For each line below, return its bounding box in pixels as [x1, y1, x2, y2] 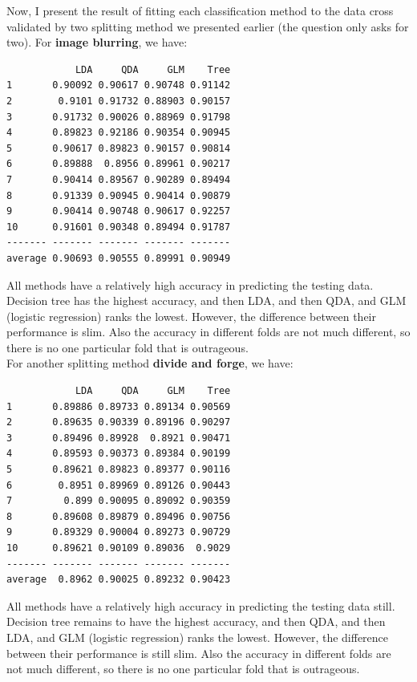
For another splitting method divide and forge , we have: [6, 355, 294, 371]
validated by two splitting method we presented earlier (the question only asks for [6, 18, 409, 35]
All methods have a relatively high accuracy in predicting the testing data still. [6, 597, 395, 614]
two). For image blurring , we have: [6, 34, 188, 51]
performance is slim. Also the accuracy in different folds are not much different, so [6, 323, 411, 340]
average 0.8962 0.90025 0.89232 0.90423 [6, 574, 231, 586]
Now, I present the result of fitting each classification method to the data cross [6, 2, 394, 18]
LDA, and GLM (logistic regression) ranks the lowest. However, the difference [6, 628, 389, 645]
